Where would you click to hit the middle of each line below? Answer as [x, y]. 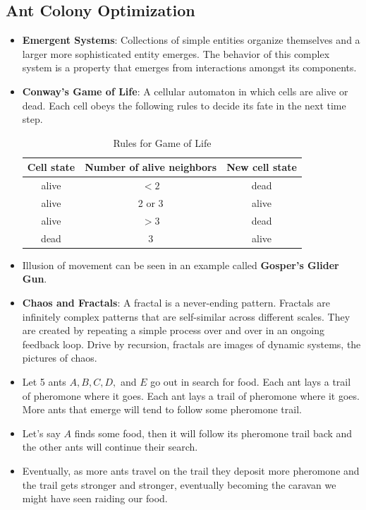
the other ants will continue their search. [110, 447]
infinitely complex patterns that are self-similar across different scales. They [186, 316]
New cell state [262, 167]
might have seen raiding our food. [95, 498]
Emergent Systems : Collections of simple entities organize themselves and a [191, 40]
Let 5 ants [44, 381]
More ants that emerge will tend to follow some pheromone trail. [162, 409]
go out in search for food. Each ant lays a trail [251, 381]
